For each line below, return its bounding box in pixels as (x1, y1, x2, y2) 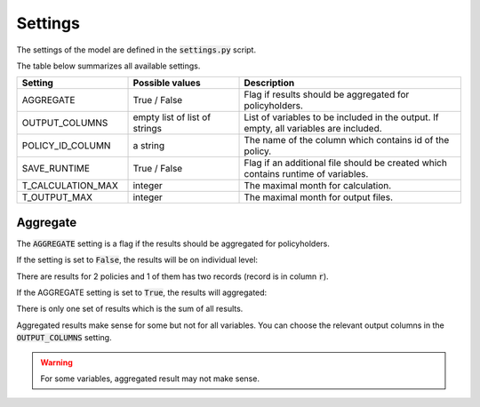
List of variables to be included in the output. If (244, 111, 439, 124)
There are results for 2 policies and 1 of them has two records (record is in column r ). (16, 271, 329, 282)
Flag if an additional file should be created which (244, 156, 448, 169)
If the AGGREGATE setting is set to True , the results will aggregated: (16, 287, 268, 298)
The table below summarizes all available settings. (16, 60, 201, 71)
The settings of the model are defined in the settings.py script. (16, 44, 257, 55)
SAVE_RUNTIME (21, 163, 91, 175)
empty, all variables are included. (244, 123, 382, 135)
